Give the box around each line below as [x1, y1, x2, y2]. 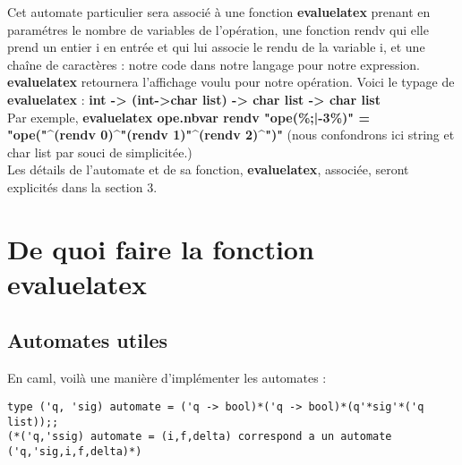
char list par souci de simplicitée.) [7, 142, 192, 161]
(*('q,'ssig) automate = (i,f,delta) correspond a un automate [7, 430, 392, 444]
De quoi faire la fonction [7, 230, 314, 266]
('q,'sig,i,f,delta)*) [7, 444, 142, 458]
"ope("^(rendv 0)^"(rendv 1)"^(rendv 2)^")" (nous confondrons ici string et [7, 125, 455, 144]
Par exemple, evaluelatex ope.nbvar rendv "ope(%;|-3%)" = [7, 107, 370, 126]
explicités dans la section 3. [7, 177, 158, 196]
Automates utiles [7, 326, 168, 354]
